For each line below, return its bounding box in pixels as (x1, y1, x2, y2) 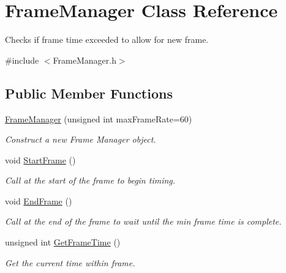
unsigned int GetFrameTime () (5, 236, 121, 249)
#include (5, 53, 39, 66)
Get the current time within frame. (5, 256, 135, 269)
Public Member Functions (5, 83, 173, 102)
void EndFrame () (5, 194, 72, 207)
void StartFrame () (5, 153, 76, 166)
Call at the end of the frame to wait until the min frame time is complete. (5, 215, 282, 228)
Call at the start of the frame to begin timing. (5, 174, 176, 187)
